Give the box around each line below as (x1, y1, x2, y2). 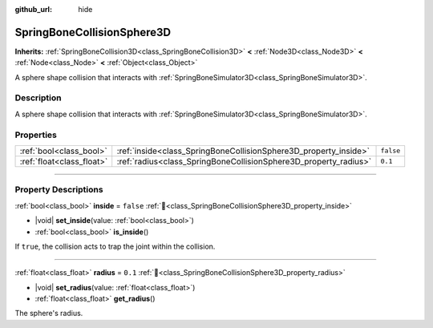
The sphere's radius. (14, 309, 83, 318)
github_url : (14, 5, 52, 14)
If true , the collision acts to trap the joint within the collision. (14, 241, 216, 251)
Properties (14, 129, 58, 140)
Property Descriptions (14, 184, 103, 196)
